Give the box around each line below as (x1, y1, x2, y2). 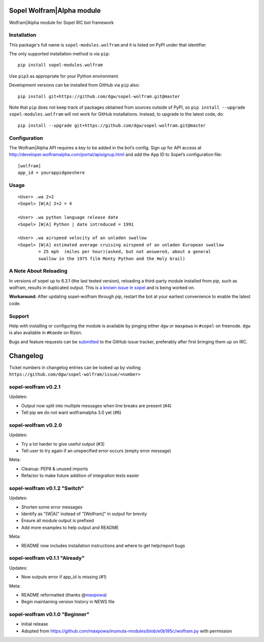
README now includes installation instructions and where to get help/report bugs (21, 543, 185, 548)
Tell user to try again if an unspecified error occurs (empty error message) (21, 448, 171, 453)
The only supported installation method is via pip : (9, 51, 110, 57)
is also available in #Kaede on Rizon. (9, 330, 83, 335)
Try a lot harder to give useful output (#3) (21, 441, 105, 447)
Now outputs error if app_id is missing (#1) (21, 574, 107, 580)
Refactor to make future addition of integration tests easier (21, 473, 139, 478)
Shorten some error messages (21, 504, 83, 510)
